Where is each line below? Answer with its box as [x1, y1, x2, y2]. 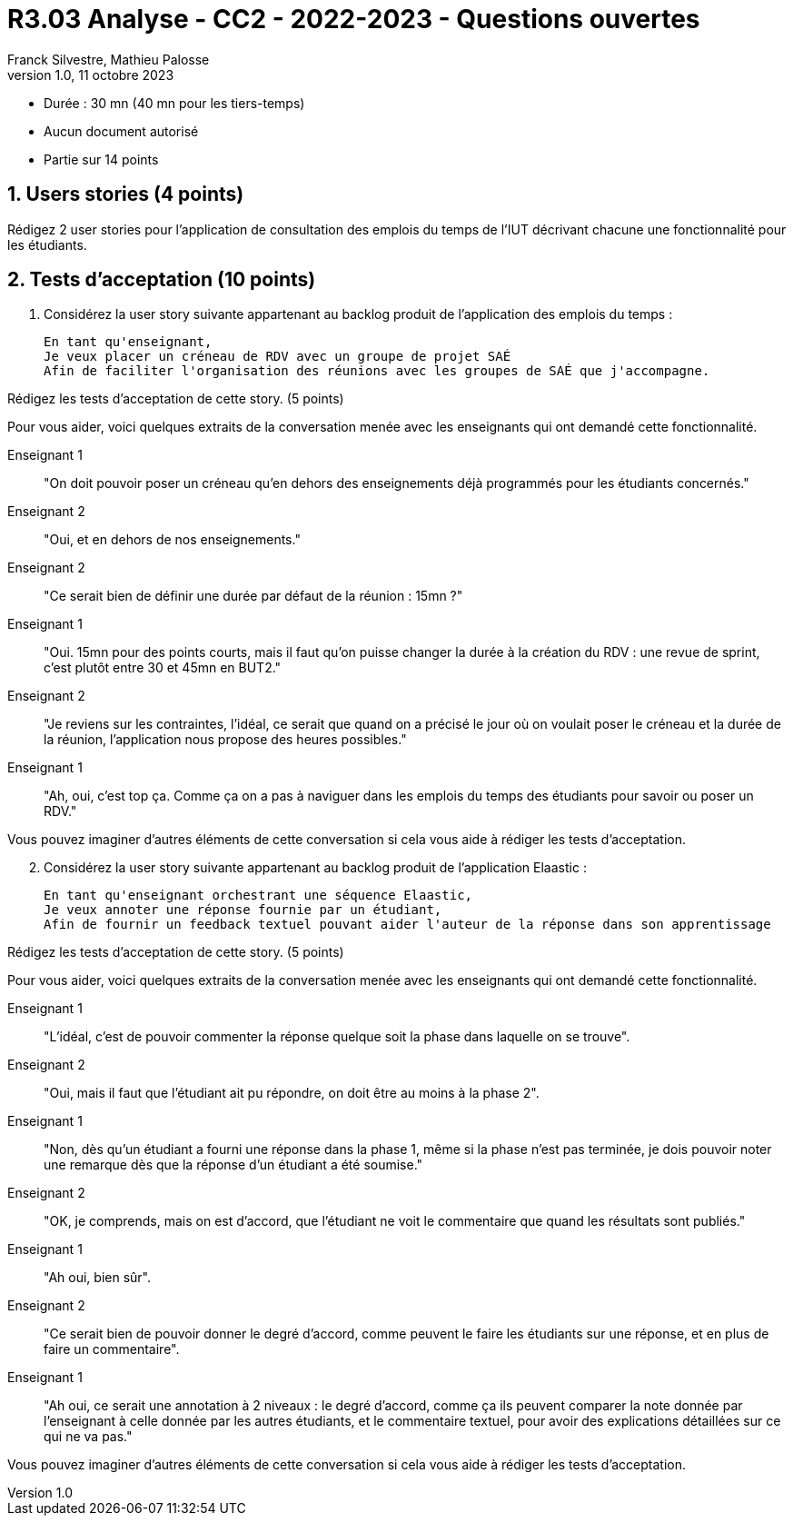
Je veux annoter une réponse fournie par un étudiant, [44, 902, 442, 918]
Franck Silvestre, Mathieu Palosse [7, 51, 210, 67]
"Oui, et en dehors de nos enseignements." [44, 532, 301, 548]
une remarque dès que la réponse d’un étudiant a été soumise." [44, 1157, 423, 1173]
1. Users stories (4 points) [7, 183, 244, 206]
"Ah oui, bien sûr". [44, 1269, 152, 1286]
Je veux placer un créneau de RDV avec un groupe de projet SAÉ [44, 349, 511, 364]
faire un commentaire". [44, 1341, 180, 1358]
